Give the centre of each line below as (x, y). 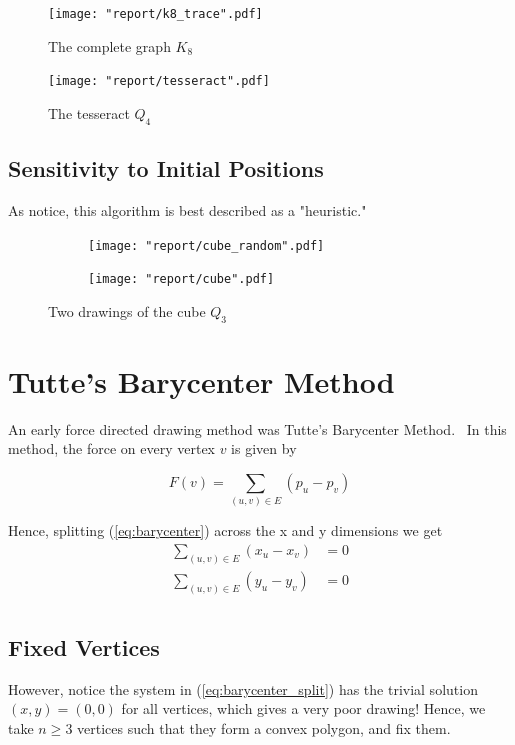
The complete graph (109, 45)
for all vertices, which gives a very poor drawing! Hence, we (303, 708)
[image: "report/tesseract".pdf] (159, 81)
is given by (264, 448)
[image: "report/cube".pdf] (181, 279)
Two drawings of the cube (127, 310)
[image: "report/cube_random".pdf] (206, 245)
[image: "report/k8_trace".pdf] (155, 14)
